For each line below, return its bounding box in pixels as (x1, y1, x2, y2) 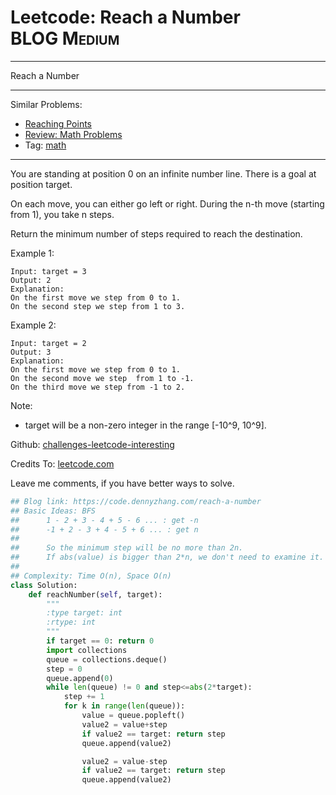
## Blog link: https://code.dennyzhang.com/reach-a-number (10, 496, 262, 506)
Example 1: (10, 247, 55, 259)
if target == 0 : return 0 (46, 636, 155, 646)
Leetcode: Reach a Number (10, 6, 241, 29)
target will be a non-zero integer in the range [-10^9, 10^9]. (24, 419, 267, 431)
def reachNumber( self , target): (28, 589, 163, 600)
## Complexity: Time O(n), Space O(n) (10, 571, 172, 581)
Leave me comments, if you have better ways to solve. (10, 477, 235, 489)
